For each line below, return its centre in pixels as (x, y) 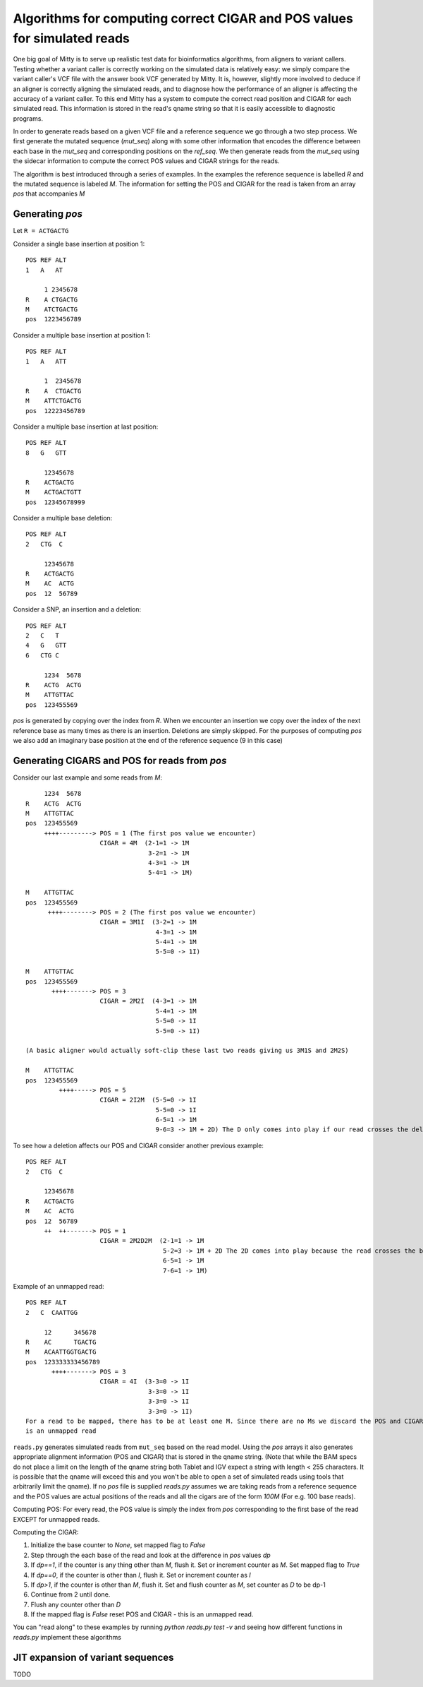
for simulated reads (72, 38)
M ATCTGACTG (52, 310)
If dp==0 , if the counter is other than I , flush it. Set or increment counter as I (141, 1575)
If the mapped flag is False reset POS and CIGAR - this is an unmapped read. (142, 1614)
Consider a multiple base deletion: (63, 518)
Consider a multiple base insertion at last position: (86, 427)
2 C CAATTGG (52, 1312)
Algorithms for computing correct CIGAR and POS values (183, 18)
